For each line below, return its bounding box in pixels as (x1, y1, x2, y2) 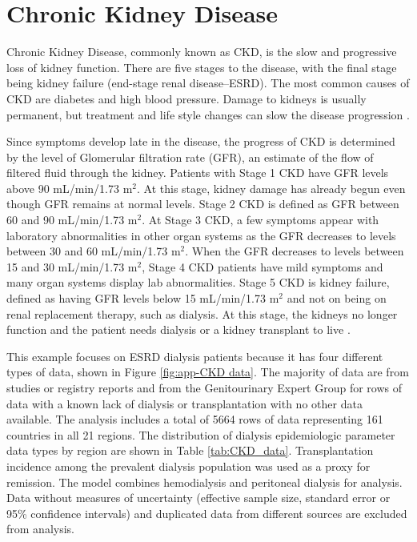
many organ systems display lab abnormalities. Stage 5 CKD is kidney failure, (6, 274, 390, 291)
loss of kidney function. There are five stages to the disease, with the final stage (6, 58, 397, 75)
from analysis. (6, 520, 74, 537)
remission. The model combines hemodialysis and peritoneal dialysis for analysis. (6, 473, 403, 490)
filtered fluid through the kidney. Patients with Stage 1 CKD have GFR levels (6, 164, 389, 181)
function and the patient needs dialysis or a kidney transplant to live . (6, 321, 351, 338)
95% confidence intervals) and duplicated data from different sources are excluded (6, 504, 407, 521)
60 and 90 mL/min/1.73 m (6, 211, 138, 228)
